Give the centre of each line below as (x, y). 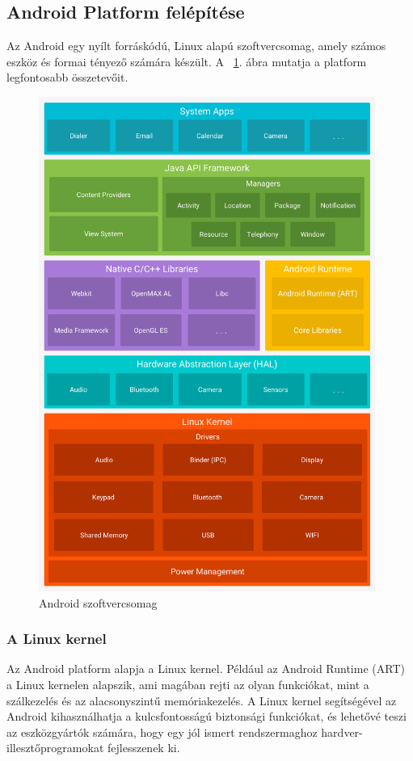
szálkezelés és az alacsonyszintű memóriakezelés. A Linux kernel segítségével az (202, 700)
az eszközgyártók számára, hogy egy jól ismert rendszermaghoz (162, 732)
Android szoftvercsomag (98, 602)
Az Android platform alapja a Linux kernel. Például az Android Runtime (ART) (206, 669)
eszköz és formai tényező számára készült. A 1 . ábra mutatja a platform (187, 61)
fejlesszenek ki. (143, 748)
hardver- (342, 732)
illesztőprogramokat (55, 748)
